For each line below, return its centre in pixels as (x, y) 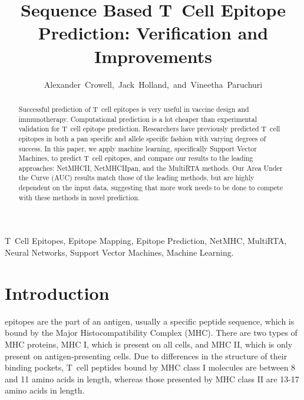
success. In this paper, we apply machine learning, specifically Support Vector (138, 148)
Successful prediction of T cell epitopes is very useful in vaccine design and (134, 109)
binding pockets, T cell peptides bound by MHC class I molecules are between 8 (150, 367)
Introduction (57, 292)
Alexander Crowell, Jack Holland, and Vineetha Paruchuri (153, 84)
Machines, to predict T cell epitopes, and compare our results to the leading (136, 158)
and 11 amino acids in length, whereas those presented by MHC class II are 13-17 (152, 378)
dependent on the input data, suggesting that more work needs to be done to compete (151, 188)
